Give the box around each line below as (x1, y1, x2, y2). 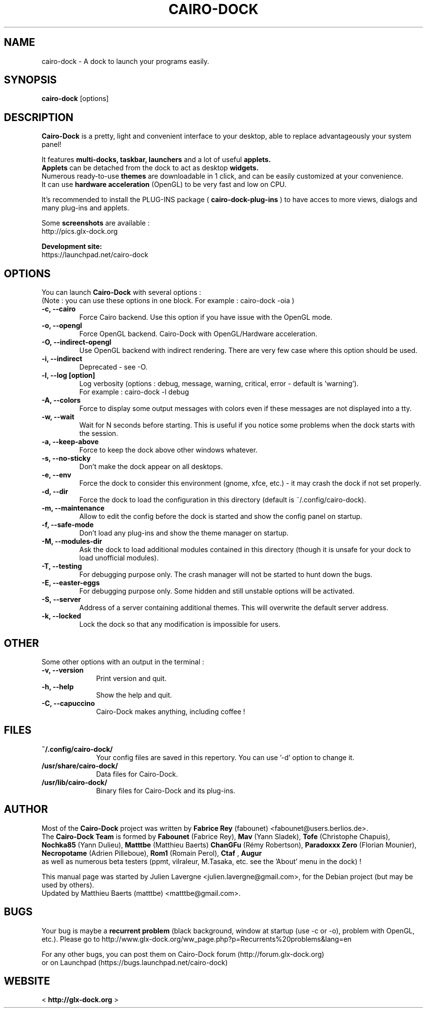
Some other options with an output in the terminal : (41, 657, 204, 666)
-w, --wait (41, 413, 75, 421)
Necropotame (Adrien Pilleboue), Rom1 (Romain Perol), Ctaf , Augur (41, 848, 262, 857)
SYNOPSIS (4, 74, 57, 86)
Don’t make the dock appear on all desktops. (79, 462, 223, 471)
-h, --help (41, 682, 74, 691)
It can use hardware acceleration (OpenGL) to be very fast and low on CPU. (41, 180, 287, 189)
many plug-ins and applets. (41, 204, 129, 212)
